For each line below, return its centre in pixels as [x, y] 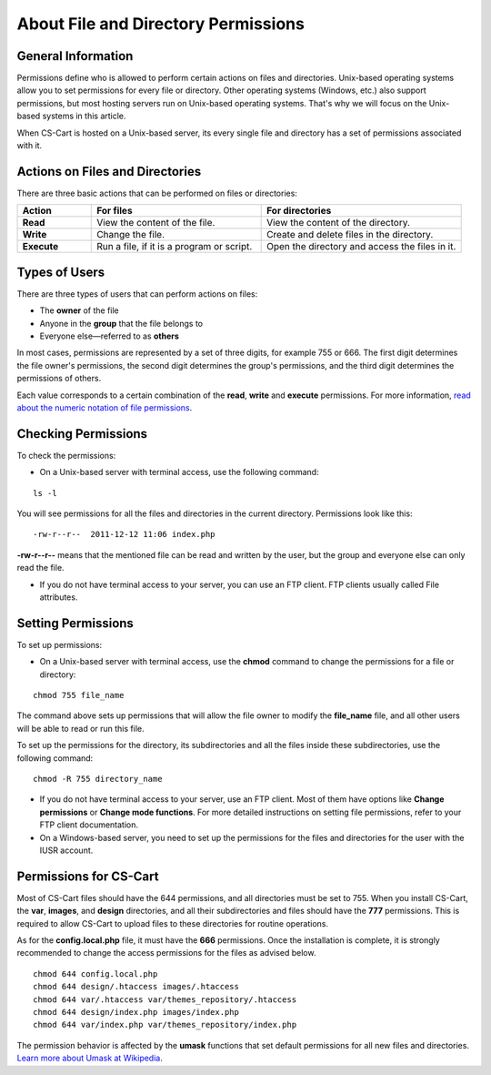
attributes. [59, 597]
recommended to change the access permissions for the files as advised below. [166, 953]
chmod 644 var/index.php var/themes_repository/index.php [165, 1025]
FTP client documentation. [89, 825]
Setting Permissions [75, 623]
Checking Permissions [82, 434]
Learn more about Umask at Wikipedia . [90, 1058]
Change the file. [131, 235]
